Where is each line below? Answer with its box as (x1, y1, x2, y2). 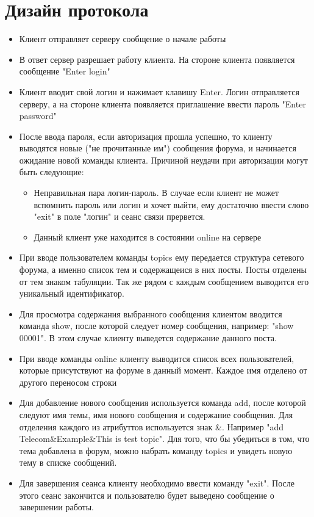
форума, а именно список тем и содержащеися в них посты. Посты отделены (19, 263, 307, 276)
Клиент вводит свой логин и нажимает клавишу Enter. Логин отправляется (19, 85, 299, 98)
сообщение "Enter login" (19, 65, 110, 78)
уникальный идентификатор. (19, 287, 124, 300)
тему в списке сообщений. (19, 456, 117, 469)
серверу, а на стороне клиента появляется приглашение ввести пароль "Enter (19, 97, 306, 110)
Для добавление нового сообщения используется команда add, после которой (19, 396, 306, 409)
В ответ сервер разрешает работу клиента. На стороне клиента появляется (19, 52, 295, 65)
